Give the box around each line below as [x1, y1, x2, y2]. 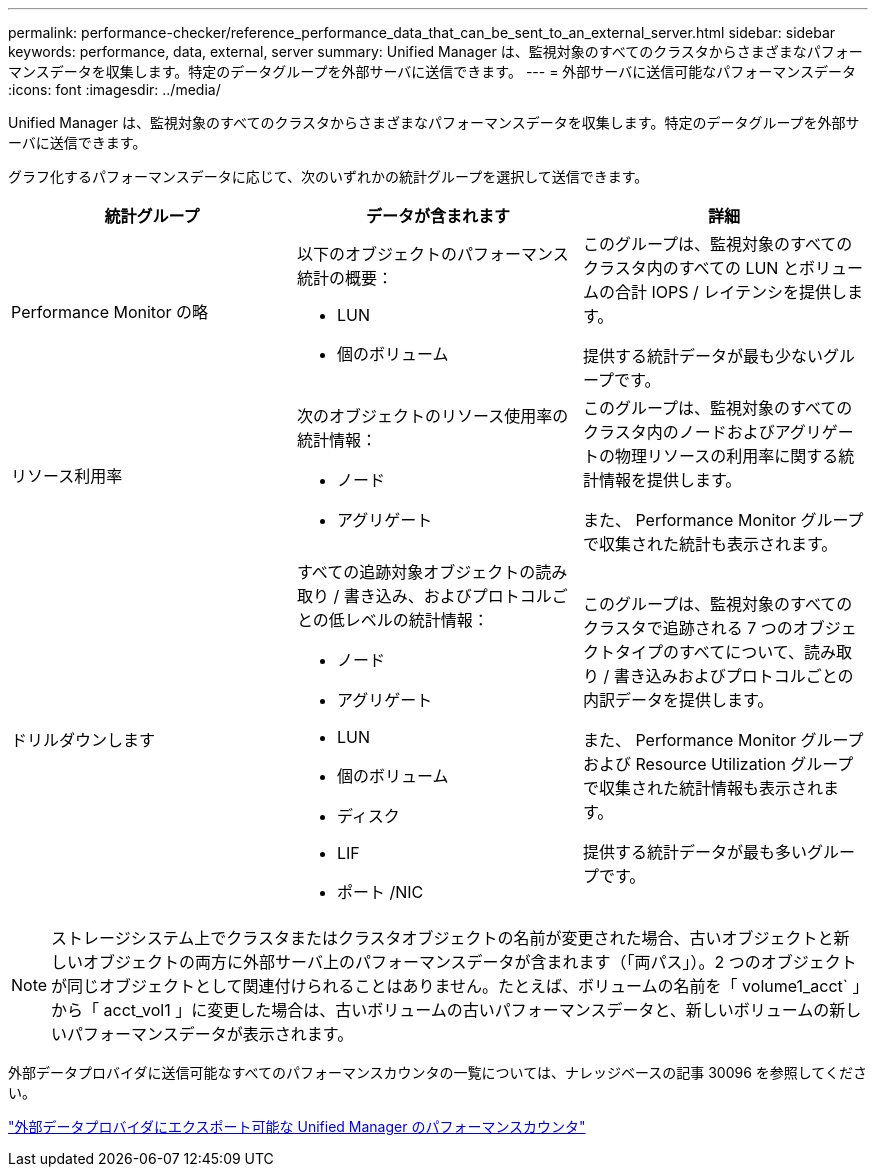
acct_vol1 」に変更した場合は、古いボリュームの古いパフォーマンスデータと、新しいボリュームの [103, 1000, 830, 1020]
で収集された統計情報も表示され [582, 778, 823, 798]
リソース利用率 [11, 466, 123, 486]
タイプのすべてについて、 [614, 642, 804, 662]
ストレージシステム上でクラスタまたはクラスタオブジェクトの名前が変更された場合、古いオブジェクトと [51, 928, 834, 948]
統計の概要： [296, 268, 393, 288]
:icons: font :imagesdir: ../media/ [8, 81, 221, 98]
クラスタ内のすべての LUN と [582, 258, 799, 278]
